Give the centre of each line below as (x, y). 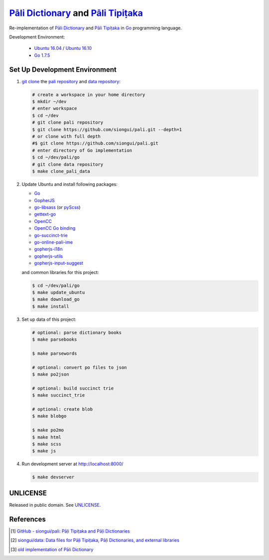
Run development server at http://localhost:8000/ (72, 464)
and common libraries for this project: (60, 272)
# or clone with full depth (66, 136)
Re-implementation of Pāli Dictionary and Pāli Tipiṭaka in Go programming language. (95, 28)
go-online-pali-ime (54, 242)
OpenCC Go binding (55, 228)
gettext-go (45, 214)
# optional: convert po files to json (79, 367)
